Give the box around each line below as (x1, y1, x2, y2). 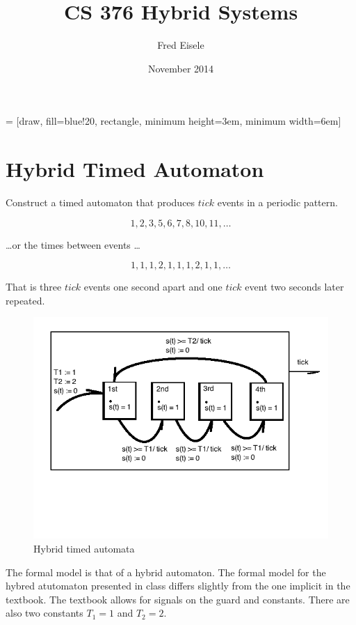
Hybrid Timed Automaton (6, 155, 264, 183)
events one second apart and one (83, 279, 222, 294)
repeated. (6, 293, 45, 307)
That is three (6, 279, 62, 294)
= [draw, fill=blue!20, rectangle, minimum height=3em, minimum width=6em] (6, 114, 341, 128)
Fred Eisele (157, 38, 204, 52)
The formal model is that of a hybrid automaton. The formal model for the (6, 564, 326, 579)
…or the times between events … (6, 237, 140, 252)
